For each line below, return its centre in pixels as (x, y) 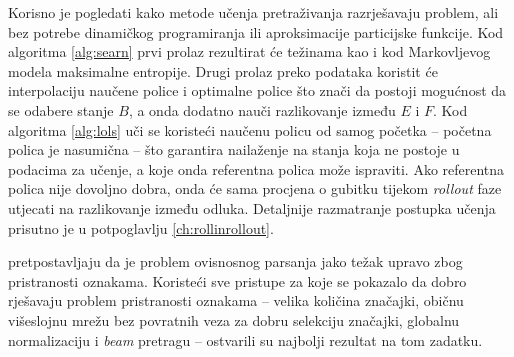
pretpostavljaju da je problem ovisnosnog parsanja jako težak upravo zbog (235, 261)
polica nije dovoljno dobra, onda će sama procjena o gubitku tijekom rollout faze (255, 188)
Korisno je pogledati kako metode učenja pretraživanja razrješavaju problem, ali (253, 12)
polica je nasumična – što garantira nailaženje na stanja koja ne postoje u (234, 149)
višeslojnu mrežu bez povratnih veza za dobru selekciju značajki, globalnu (234, 319)
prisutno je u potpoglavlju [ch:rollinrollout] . (141, 227)
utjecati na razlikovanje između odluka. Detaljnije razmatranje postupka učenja (252, 207)
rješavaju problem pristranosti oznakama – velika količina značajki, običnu (236, 300)
